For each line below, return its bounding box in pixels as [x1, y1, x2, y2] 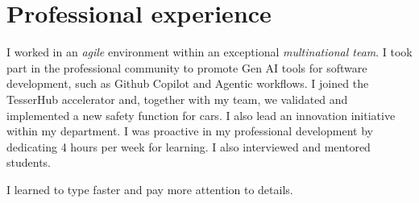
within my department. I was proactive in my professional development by [6, 122, 373, 139]
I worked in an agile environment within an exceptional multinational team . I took [6, 43, 413, 60]
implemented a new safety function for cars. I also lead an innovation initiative [6, 106, 396, 123]
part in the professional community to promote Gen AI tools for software [6, 59, 367, 76]
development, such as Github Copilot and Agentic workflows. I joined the [6, 75, 369, 92]
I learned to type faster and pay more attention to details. [6, 180, 293, 197]
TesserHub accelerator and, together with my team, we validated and [6, 90, 348, 107]
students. [6, 154, 51, 171]
